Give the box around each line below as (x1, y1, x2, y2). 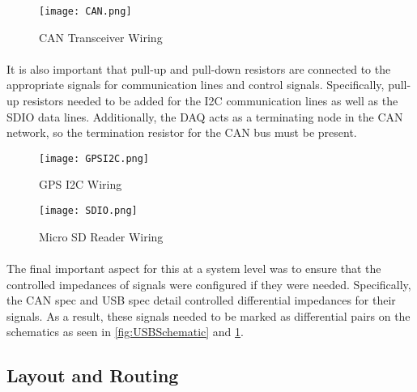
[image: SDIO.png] (39, 205, 138, 217)
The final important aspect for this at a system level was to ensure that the (6, 259, 381, 276)
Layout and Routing (6, 363, 179, 388)
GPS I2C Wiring (39, 176, 122, 193)
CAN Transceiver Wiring (39, 28, 163, 45)
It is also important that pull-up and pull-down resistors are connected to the (6, 60, 391, 77)
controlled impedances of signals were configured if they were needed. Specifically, (6, 275, 411, 292)
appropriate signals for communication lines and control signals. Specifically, (6, 76, 385, 93)
